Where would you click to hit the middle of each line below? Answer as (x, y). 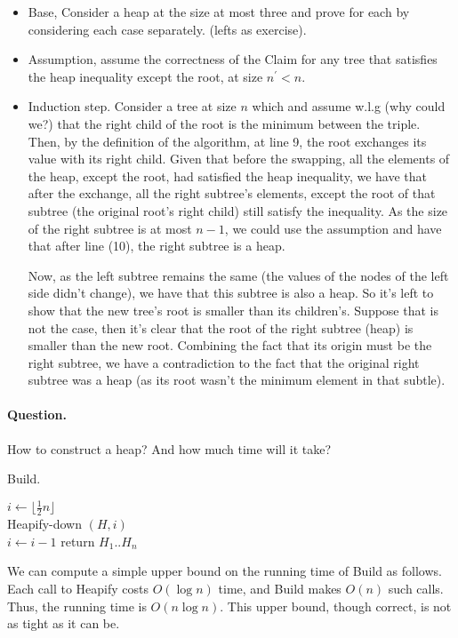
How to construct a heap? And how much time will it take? (169, 448)
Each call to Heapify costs (78, 588)
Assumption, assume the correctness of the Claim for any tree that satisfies (233, 59)
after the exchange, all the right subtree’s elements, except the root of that (232, 193)
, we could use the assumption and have (333, 228)
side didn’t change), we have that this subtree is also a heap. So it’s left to (231, 293)
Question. (37, 415)
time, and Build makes (280, 588)
